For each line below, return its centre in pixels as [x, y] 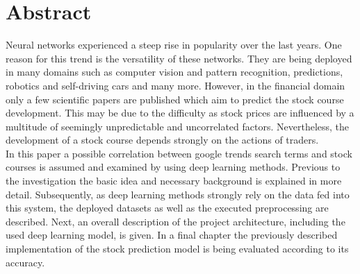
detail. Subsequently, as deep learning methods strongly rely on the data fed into [178, 194]
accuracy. [25, 262]
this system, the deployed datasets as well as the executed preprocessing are [167, 208]
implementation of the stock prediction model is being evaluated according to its [177, 249]
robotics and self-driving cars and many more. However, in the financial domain [175, 85]
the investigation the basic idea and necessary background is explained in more [174, 181]
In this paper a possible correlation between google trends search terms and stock [179, 153]
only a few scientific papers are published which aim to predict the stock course [175, 99]
